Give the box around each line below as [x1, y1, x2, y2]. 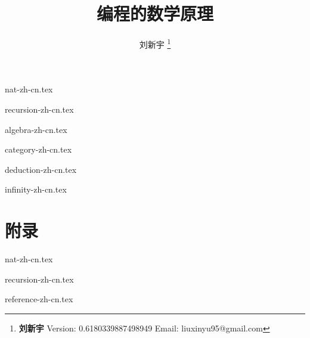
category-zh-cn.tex [5, 143, 72, 156]
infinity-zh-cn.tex [5, 183, 67, 196]
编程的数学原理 [96, 1, 213, 26]
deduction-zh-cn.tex [5, 163, 77, 175]
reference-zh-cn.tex [5, 293, 73, 305]
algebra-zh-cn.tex [5, 123, 67, 135]
